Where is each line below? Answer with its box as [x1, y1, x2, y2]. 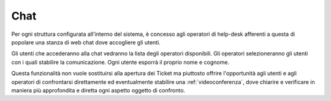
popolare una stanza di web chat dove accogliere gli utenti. [11, 38, 161, 46]
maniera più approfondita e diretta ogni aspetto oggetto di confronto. [11, 86, 186, 94]
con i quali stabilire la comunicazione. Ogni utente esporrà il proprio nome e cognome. [11, 58, 230, 66]
